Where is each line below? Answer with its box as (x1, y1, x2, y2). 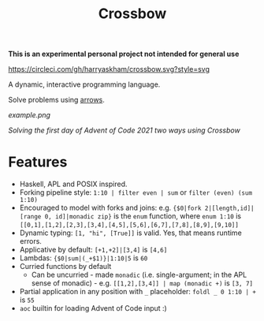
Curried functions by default (19, 262, 112, 271)
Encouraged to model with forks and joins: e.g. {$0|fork (19, 203, 202, 213)
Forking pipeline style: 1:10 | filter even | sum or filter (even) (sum (19, 188, 253, 197)
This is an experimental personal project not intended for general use (8, 49, 240, 59)
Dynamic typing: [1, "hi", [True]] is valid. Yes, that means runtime (19, 228, 242, 237)
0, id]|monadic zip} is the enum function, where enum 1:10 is (44, 211, 242, 221)
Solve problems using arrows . (8, 95, 105, 105)
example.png (8, 110, 51, 120)
